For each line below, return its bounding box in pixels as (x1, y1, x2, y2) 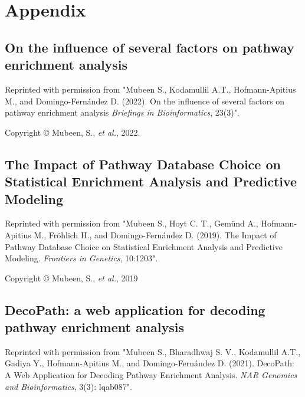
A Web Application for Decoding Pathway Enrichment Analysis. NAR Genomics (5, 369, 297, 381)
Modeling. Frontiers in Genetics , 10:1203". (5, 252, 158, 264)
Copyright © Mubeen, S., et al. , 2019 (5, 271, 138, 284)
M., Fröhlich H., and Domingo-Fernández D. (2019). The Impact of (34, 228, 277, 241)
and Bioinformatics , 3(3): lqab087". (5, 380, 132, 392)
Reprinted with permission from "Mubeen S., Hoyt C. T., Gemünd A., (5, 217, 258, 229)
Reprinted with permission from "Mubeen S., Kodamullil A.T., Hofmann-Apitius (5, 83, 296, 95)
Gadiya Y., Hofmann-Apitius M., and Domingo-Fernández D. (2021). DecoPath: (5, 357, 294, 369)
